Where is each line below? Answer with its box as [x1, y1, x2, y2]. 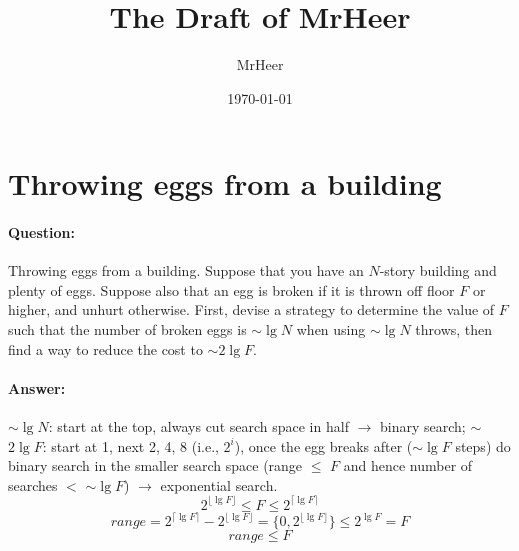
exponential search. [160, 474, 278, 495]
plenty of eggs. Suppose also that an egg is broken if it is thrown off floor [8, 279, 455, 300]
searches [8, 474, 58, 495]
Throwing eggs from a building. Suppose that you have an [8, 260, 364, 281]
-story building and [379, 260, 497, 281]
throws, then [415, 319, 493, 340]
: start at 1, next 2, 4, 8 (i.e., [42, 435, 219, 456]
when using [296, 319, 366, 340]
